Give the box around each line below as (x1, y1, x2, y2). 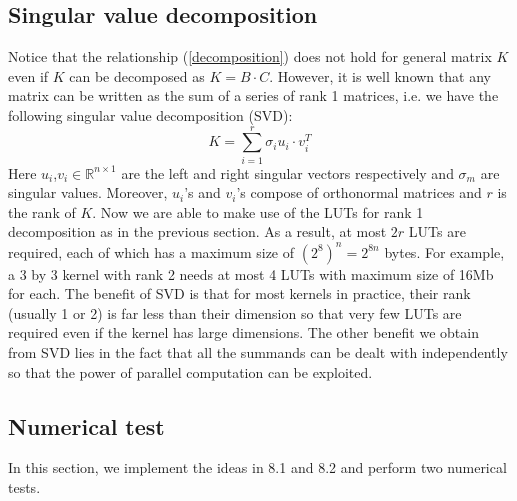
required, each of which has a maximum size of (8, 241, 295, 262)
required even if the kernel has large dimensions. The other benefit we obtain (8, 322, 479, 343)
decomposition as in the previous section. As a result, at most (8, 221, 387, 242)
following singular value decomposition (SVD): (8, 104, 293, 125)
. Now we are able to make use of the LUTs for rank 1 (92, 201, 424, 222)
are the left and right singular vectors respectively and (121, 162, 454, 183)
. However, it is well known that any (269, 65, 491, 86)
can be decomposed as (69, 65, 205, 86)
